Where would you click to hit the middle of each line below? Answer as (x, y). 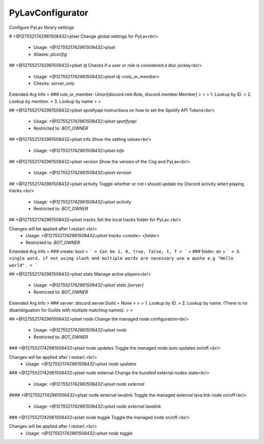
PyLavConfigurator (49, 13)
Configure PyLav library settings (42, 27)
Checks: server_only (54, 83)
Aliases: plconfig (50, 54)
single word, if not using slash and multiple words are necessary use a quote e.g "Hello (121, 258)
